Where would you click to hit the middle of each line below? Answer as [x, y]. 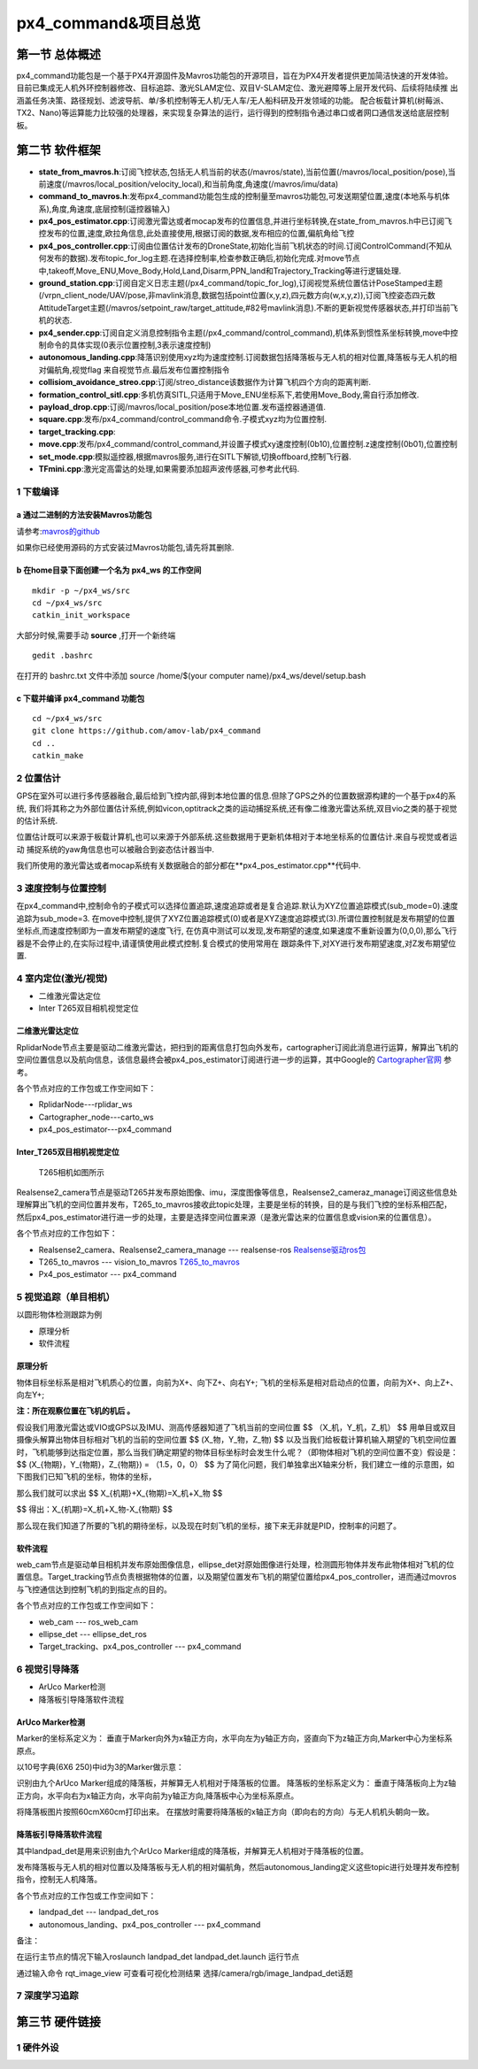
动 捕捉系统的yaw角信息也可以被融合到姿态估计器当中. [116, 849]
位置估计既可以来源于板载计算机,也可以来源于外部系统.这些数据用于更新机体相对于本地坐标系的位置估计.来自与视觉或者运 [237, 837]
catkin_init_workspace [81, 615]
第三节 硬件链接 [58, 2022]
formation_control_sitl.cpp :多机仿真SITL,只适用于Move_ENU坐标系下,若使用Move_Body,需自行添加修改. [229, 395]
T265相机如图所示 [72, 1172]
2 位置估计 [39, 778]
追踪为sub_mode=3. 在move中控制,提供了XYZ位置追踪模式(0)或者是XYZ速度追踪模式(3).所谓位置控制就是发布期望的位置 [235, 918]
